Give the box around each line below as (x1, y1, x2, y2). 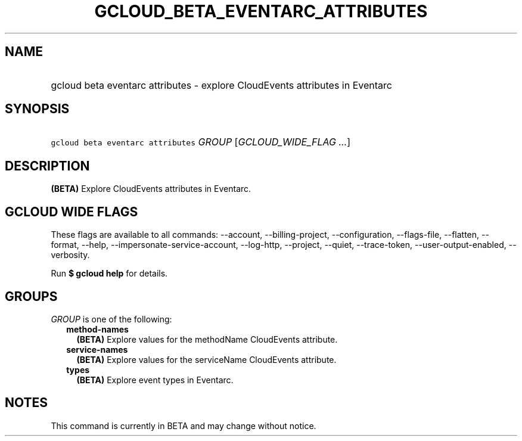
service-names (66, 344, 128, 355)
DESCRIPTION (5, 158, 90, 173)
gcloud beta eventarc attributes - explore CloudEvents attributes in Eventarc (51, 79, 392, 91)
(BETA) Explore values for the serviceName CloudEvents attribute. (76, 354, 337, 365)
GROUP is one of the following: (51, 313, 172, 324)
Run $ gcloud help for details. (51, 268, 168, 279)
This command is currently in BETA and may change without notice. (51, 420, 316, 431)
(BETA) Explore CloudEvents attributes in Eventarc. (51, 184, 251, 194)
